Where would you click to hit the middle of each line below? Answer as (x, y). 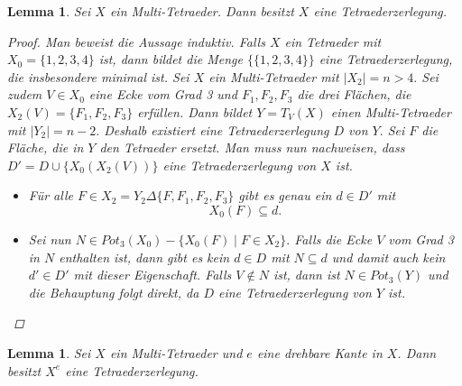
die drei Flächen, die (354, 94)
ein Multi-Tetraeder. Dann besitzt (202, 11)
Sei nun (50, 239)
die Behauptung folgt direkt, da (114, 292)
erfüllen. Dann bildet (195, 111)
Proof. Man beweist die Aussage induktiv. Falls (136, 41)
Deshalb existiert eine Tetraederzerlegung (217, 129)
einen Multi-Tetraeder (391, 111)
